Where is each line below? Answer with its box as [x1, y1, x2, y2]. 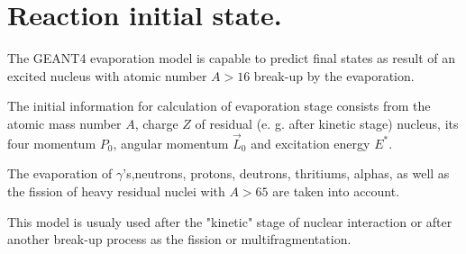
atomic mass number [7, 113, 122, 132]
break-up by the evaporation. [253, 66, 415, 85]
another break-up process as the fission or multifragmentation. [7, 230, 352, 249]
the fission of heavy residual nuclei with [7, 181, 225, 200]
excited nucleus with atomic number [7, 66, 207, 85]
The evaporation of [7, 164, 113, 183]
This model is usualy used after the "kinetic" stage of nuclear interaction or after [7, 212, 452, 231]
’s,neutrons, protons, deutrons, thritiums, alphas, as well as [123, 164, 450, 183]
